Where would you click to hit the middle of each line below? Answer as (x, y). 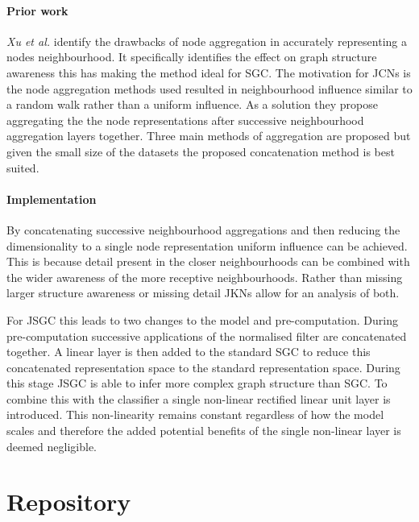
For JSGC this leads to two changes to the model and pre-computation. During (202, 319)
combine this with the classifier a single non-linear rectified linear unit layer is (199, 398)
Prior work (37, 10)
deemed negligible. (52, 446)
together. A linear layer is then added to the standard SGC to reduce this (189, 352)
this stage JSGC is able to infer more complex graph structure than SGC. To (197, 383)
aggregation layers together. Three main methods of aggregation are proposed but (209, 136)
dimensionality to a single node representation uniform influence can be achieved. (207, 245)
